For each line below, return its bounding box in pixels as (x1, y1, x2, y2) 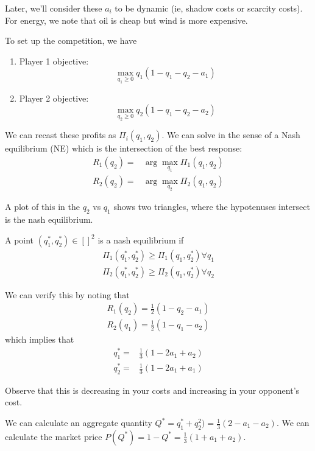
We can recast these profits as (5, 128, 116, 141)
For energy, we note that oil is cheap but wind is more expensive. (5, 13, 248, 26)
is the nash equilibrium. (5, 213, 93, 226)
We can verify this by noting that (5, 288, 130, 301)
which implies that (5, 333, 74, 346)
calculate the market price (5, 430, 102, 442)
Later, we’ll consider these (5, 2, 102, 14)
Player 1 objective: (19, 54, 89, 67)
